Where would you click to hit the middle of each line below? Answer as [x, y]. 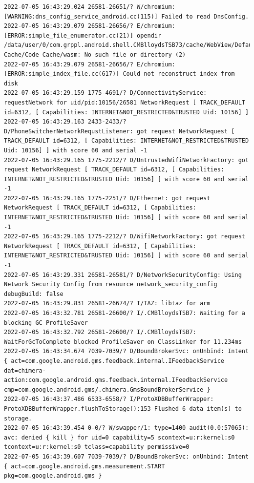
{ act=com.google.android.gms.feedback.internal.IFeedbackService [114, 361]
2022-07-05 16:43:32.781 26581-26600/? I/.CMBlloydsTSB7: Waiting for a [125, 313]
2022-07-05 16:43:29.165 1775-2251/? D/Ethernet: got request [107, 198]
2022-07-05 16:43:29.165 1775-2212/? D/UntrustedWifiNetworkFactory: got [127, 160]
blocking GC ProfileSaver [46, 323]
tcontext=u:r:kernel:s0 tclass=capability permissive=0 [97, 447]
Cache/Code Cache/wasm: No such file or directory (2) [95, 54]
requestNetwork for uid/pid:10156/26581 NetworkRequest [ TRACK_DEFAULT [125, 102]
